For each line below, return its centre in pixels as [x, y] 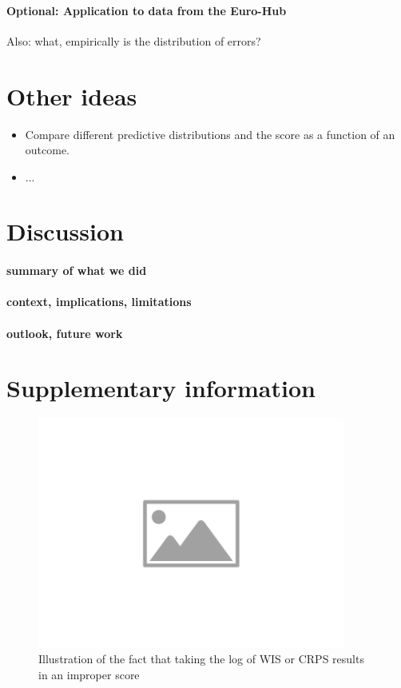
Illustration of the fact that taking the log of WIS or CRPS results [201, 659]
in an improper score [89, 674]
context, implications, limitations [99, 302]
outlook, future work [65, 333]
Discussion [65, 231]
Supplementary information [161, 388]
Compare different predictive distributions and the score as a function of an [210, 134]
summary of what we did [77, 270]
